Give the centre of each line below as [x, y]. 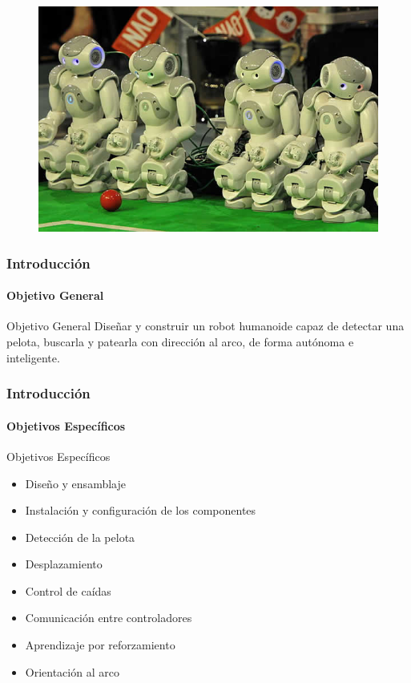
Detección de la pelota [80, 537]
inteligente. [33, 357]
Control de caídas [68, 590]
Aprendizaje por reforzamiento [100, 645]
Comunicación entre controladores [109, 618]
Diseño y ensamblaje [75, 483]
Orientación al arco [72, 671]
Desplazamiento [64, 564]
